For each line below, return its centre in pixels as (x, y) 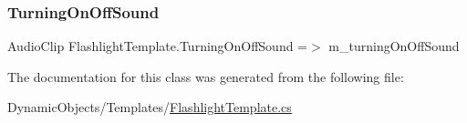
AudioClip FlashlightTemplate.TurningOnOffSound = (158, 46)
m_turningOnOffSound (394, 46)
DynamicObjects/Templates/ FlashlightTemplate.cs (150, 107)
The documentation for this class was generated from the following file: (206, 76)
